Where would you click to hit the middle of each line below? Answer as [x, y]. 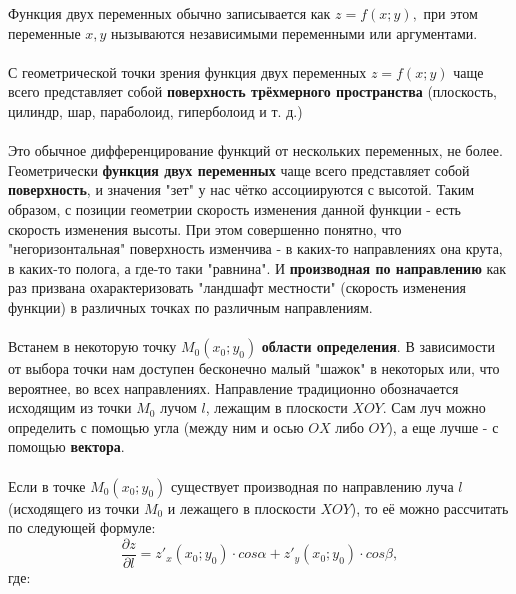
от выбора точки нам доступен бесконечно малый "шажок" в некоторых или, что [254, 368]
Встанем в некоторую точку [92, 346]
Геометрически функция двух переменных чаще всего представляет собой [239, 169]
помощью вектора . [66, 446]
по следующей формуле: [82, 527]
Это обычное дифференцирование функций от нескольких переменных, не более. [255, 150]
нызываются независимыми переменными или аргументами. [294, 32]
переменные [44, 32]
